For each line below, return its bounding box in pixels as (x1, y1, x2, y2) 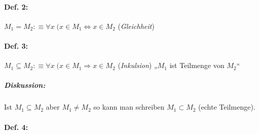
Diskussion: (4, 80, 46, 90)
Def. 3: (4, 40, 28, 51)
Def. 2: (4, 1, 28, 12)
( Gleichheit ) (117, 20, 155, 31)
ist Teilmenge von (169, 60, 224, 71)
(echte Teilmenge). (198, 102, 255, 112)
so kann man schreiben (93, 102, 165, 112)
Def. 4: (4, 121, 28, 132)
